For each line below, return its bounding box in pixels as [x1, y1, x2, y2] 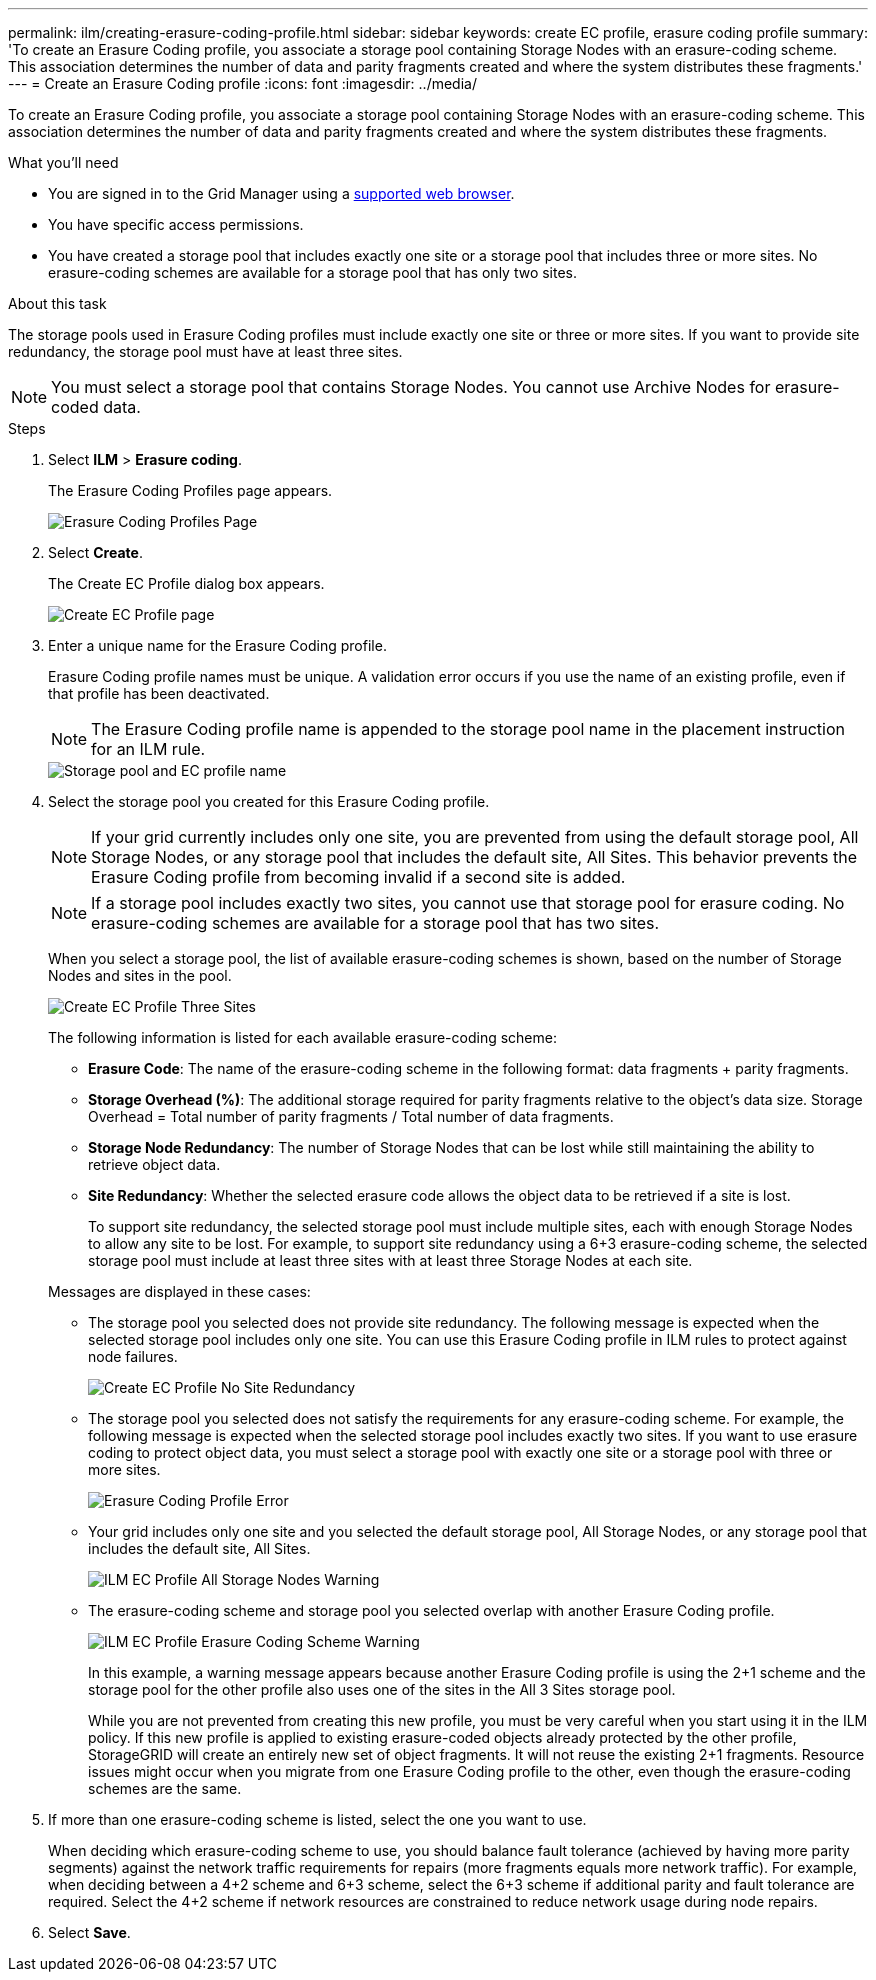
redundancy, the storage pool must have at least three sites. [8, 343, 403, 360]
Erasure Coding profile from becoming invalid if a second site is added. [91, 867, 626, 887]
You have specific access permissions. [48, 216, 304, 233]
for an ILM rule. [91, 739, 206, 759]
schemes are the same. [88, 1780, 242, 1797]
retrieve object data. [88, 1156, 221, 1173]
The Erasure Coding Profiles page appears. [48, 482, 333, 499]
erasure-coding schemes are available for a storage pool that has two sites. [91, 913, 660, 933]
